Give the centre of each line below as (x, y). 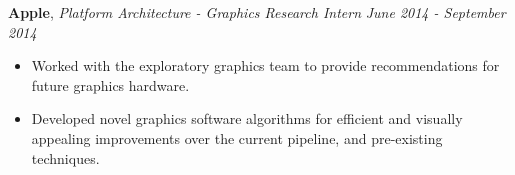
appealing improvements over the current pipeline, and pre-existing (237, 137)
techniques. (65, 157)
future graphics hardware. (110, 84)
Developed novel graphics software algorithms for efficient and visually (247, 118)
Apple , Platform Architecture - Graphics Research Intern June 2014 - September (257, 12)
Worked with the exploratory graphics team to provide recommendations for (265, 65)
